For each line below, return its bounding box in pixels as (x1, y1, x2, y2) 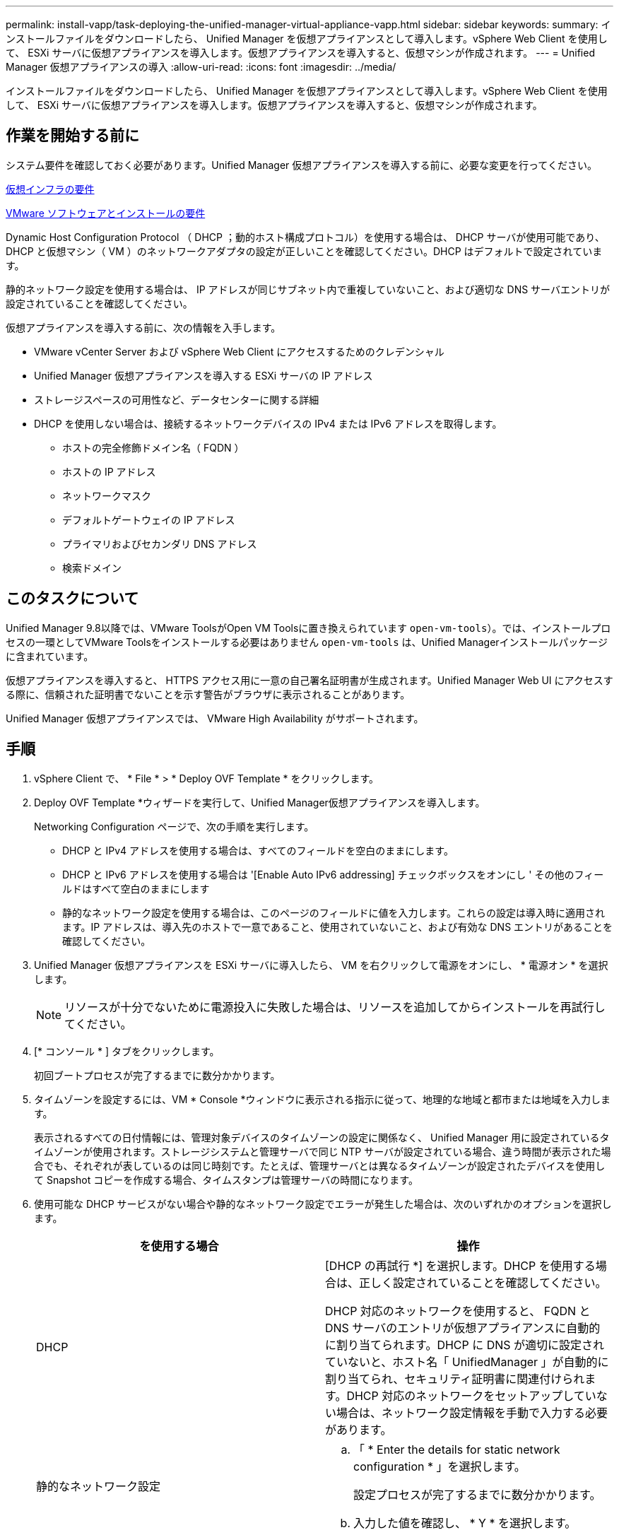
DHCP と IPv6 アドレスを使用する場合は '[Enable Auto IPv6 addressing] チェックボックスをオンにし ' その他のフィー (62, 868, 604, 881)
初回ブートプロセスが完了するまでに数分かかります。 (34, 1069, 281, 1081)
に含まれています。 (6, 649, 94, 662)
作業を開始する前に (6, 127, 139, 145)
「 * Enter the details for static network (353, 1442, 560, 1457)
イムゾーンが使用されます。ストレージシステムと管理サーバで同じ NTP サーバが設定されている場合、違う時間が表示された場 (34, 1145, 611, 1158)
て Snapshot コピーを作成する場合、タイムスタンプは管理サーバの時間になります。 (34, 1173, 418, 1186)
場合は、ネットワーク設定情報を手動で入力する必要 (336, 1405, 608, 1420)
